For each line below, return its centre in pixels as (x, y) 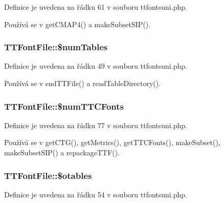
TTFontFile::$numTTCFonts (64, 106)
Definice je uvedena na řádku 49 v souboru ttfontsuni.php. (96, 66)
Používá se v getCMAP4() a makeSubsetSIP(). (77, 24)
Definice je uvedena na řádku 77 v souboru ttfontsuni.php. (96, 125)
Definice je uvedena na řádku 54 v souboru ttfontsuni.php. (96, 194)
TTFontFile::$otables (48, 175)
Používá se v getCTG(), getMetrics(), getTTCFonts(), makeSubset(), (112, 142)
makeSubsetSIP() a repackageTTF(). (62, 152)
